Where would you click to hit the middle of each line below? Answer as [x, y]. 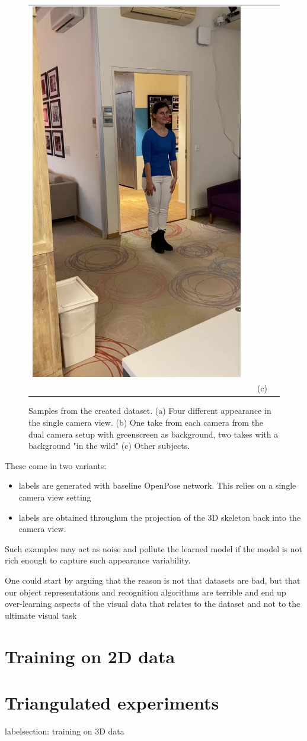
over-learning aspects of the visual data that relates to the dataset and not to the [153, 604]
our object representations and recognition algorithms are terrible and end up [145, 592]
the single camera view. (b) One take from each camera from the [146, 422]
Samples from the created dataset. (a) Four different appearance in [150, 411]
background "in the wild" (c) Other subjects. [109, 446]
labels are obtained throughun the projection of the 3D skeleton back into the [160, 517]
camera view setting [55, 497]
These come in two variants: [56, 465]
